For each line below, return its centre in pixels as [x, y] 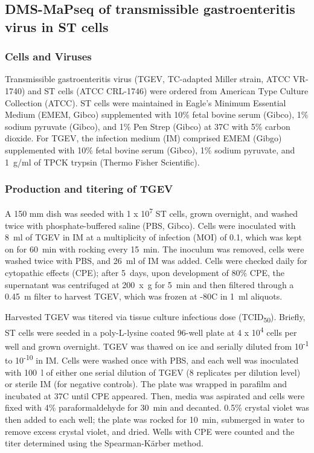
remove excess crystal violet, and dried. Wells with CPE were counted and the [150, 431]
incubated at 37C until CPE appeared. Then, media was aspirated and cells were [155, 395]
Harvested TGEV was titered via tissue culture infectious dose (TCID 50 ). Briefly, [155, 317]
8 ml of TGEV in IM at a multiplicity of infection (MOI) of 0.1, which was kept [153, 237]
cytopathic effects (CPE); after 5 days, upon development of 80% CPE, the [145, 272]
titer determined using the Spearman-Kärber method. [104, 443]
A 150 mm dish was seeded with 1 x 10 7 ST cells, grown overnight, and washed [151, 213]
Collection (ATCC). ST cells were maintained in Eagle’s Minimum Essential [146, 102]
